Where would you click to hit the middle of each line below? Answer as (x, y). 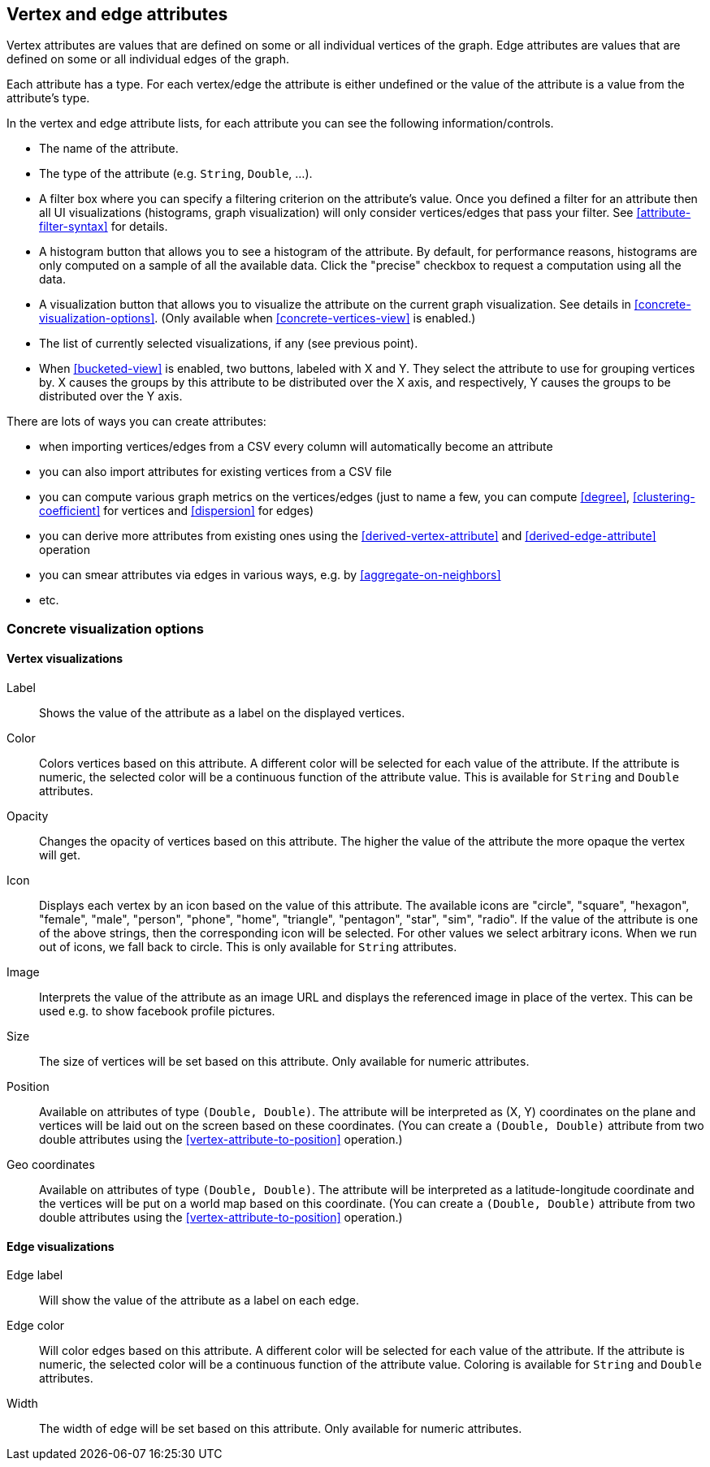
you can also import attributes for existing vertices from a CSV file (216, 472)
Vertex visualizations (65, 659)
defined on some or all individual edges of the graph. (148, 59)
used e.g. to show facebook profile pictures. (157, 1011)
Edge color (36, 1326)
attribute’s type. (48, 98)
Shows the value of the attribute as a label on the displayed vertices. (222, 713)
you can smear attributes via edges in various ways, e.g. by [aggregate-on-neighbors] (270, 575)
